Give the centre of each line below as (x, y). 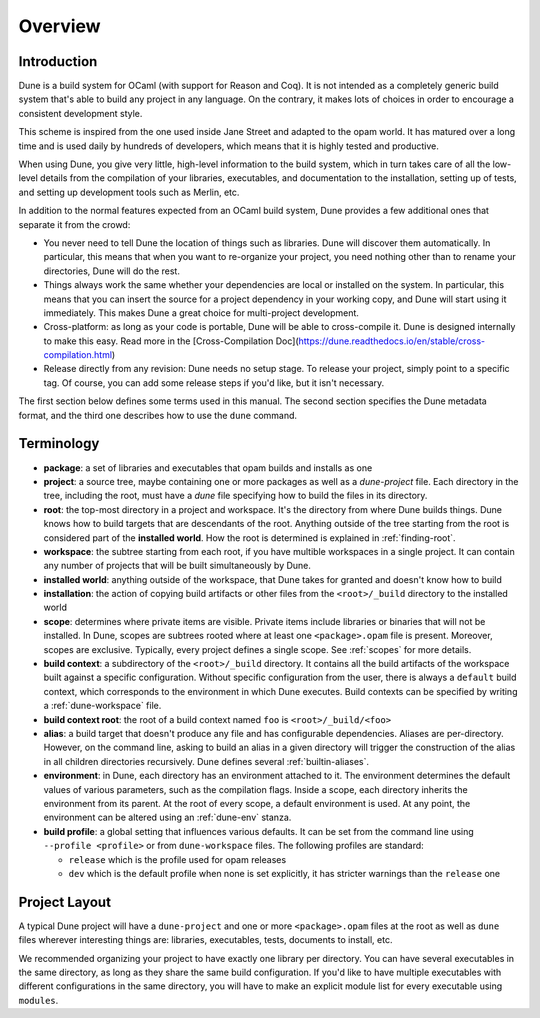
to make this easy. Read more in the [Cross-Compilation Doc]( (171, 341)
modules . (38, 1000)
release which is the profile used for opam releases (177, 859)
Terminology (59, 443)
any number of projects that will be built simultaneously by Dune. (177, 566)
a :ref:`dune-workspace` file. (102, 706)
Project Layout (65, 901)
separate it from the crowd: (74, 224)
